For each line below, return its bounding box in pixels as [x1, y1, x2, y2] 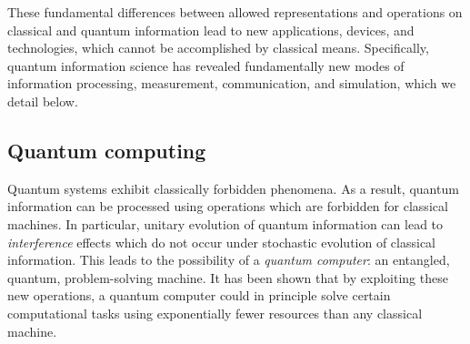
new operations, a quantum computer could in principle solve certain [7, 286, 391, 305]
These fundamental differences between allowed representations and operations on [7, 3, 463, 21]
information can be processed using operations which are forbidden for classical [7, 197, 448, 216]
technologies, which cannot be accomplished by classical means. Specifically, [7, 38, 429, 57]
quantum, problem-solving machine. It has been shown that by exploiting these [7, 268, 448, 287]
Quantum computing [7, 136, 206, 164]
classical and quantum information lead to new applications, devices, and [7, 20, 415, 39]
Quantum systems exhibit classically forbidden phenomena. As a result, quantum [7, 178, 459, 197]
